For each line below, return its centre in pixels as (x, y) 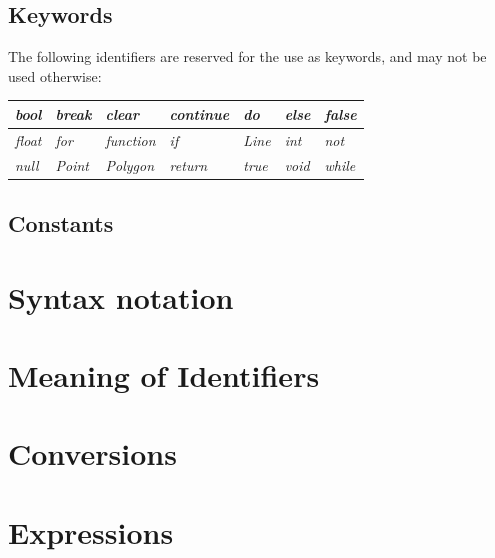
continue (199, 113)
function (130, 139)
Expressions (91, 531)
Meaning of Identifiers (164, 375)
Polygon (130, 164)
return (188, 164)
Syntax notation (121, 296)
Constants (61, 223)
